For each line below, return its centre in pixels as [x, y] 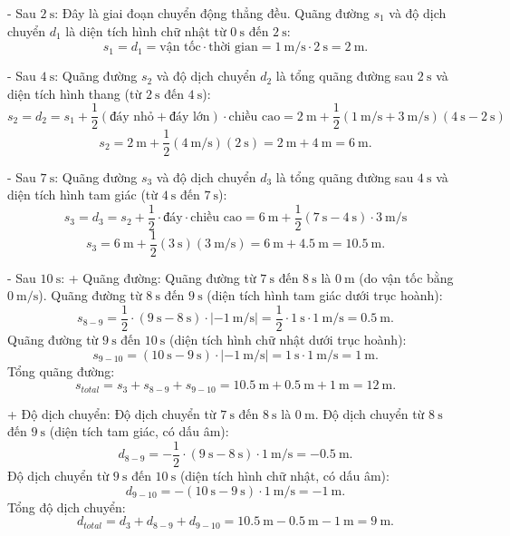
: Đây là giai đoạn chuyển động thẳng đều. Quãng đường [212, 13]
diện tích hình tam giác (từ [83, 195]
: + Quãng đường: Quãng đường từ [159, 277]
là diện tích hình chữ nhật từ [146, 30]
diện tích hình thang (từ [75, 93]
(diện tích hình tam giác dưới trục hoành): [325, 295]
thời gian [233, 48]
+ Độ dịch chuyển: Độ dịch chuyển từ [112, 413]
